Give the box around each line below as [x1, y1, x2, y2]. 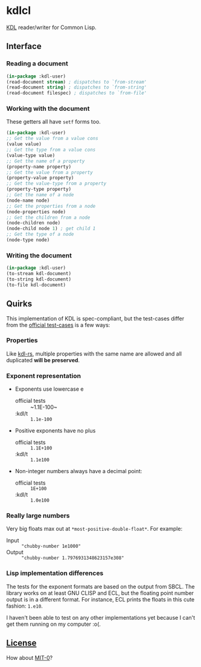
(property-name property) [6, 164, 71, 170]
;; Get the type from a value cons [6, 147, 96, 153]
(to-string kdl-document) [6, 276, 71, 282]
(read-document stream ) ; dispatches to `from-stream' [6, 79, 147, 85]
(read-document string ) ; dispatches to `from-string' [6, 84, 147, 91]
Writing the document [6, 251, 72, 259]
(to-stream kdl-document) [6, 271, 71, 277]
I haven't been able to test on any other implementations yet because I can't [6, 614, 196, 621]
